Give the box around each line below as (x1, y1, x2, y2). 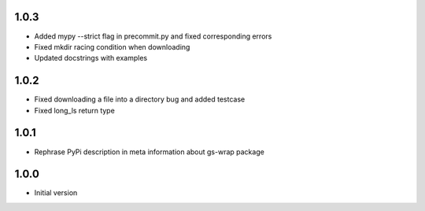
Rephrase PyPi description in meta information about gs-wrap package (34, 146, 265, 157)
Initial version (34, 188, 78, 198)
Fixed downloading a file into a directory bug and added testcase (34, 94, 246, 104)
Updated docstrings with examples (34, 54, 148, 63)
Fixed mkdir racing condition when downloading (34, 42, 190, 51)
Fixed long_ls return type (34, 105, 116, 115)
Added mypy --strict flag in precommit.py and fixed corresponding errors (34, 31, 272, 41)
